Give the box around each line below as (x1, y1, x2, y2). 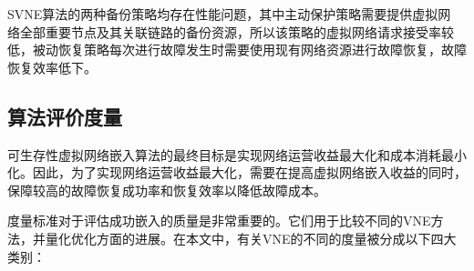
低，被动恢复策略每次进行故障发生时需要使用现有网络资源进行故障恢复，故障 (7, 40, 467, 59)
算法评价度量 (7, 102, 122, 130)
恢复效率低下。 (7, 57, 97, 76)
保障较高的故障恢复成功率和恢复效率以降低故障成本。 (7, 180, 326, 199)
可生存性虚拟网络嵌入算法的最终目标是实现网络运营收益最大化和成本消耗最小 (7, 145, 467, 164)
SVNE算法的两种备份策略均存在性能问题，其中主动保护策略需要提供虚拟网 (7, 5, 451, 23)
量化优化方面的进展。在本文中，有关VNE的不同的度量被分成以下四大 (45, 228, 457, 247)
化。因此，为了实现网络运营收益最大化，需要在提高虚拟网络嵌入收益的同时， (7, 163, 467, 182)
